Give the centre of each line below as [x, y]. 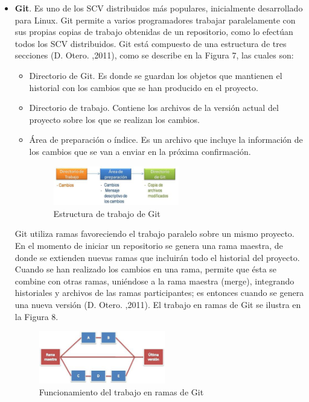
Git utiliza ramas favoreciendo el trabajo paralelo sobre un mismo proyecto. [154, 234]
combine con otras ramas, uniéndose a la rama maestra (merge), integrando [154, 281]
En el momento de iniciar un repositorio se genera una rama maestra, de [149, 245]
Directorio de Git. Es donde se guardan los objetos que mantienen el [156, 75]
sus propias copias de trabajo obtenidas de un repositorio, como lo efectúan [154, 32]
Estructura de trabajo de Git [107, 213]
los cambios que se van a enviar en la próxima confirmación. [140, 151]
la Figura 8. [37, 316]
